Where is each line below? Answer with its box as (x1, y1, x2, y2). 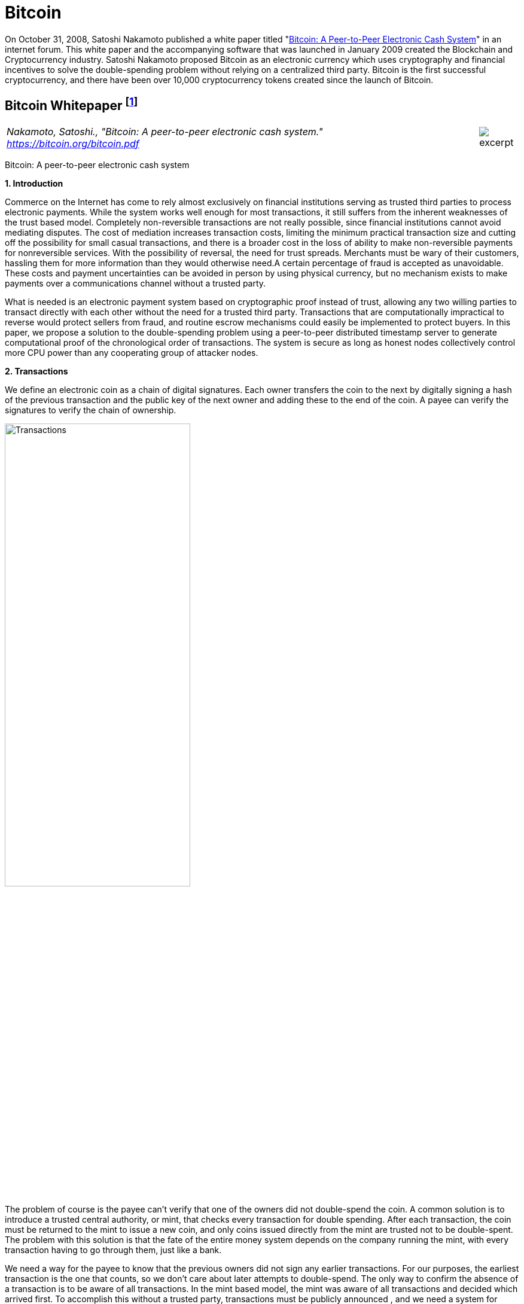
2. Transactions (5, 365, 68, 376)
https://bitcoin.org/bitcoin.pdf (7, 137, 139, 150)
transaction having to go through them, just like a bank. (5, 1244, 222, 1255)
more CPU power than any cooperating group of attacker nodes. (5, 347, 258, 358)
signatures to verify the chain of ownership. (5, 404, 176, 415)
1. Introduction (5, 178, 63, 188)
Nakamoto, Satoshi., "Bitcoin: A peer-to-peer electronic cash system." (7, 125, 323, 138)
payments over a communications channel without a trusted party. (5, 278, 266, 288)
